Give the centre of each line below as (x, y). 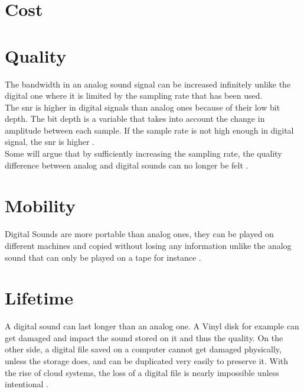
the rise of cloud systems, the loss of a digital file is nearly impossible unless (142, 372)
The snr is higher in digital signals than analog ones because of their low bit (143, 107)
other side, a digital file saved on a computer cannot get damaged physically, (143, 349)
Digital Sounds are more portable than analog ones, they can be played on (139, 234)
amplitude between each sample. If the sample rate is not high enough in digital (149, 130)
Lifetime (39, 298)
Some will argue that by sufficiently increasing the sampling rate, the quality (143, 153)
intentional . (27, 384)
